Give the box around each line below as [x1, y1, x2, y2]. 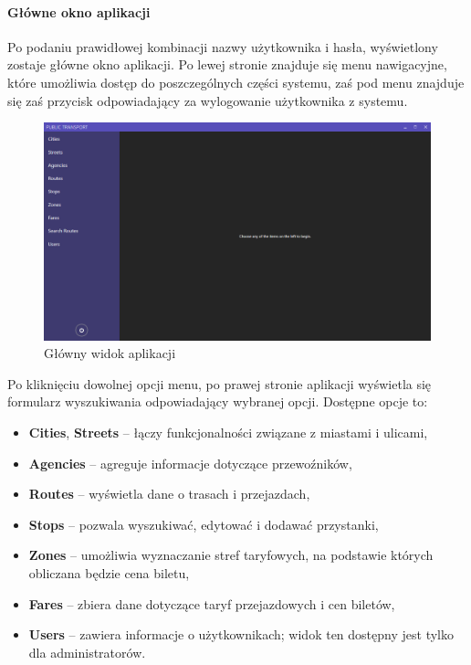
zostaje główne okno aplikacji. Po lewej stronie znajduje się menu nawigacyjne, [7, 55, 447, 74]
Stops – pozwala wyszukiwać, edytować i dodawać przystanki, [28, 514, 379, 533]
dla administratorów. [28, 642, 146, 661]
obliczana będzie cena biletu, [28, 564, 190, 583]
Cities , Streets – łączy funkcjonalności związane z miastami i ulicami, [28, 423, 428, 442]
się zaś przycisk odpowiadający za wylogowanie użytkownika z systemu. [7, 90, 408, 110]
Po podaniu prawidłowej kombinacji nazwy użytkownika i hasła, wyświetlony [7, 37, 438, 56]
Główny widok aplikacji [44, 343, 176, 363]
